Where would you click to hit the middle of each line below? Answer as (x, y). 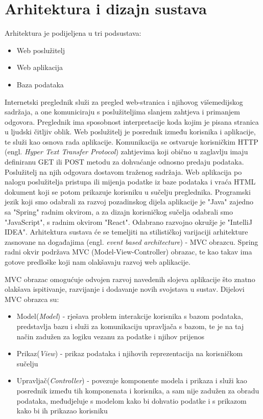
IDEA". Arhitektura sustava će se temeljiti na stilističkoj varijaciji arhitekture (126, 232)
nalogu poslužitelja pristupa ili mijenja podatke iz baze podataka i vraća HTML (130, 182)
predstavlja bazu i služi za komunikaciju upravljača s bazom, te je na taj (130, 326)
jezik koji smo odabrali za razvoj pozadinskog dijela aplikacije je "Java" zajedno (129, 202)
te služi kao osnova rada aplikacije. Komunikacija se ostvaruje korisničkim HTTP (131, 141)
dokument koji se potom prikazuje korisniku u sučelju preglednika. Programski (128, 191)
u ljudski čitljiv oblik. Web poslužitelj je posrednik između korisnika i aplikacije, (130, 132)
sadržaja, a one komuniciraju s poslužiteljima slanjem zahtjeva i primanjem (122, 112)
